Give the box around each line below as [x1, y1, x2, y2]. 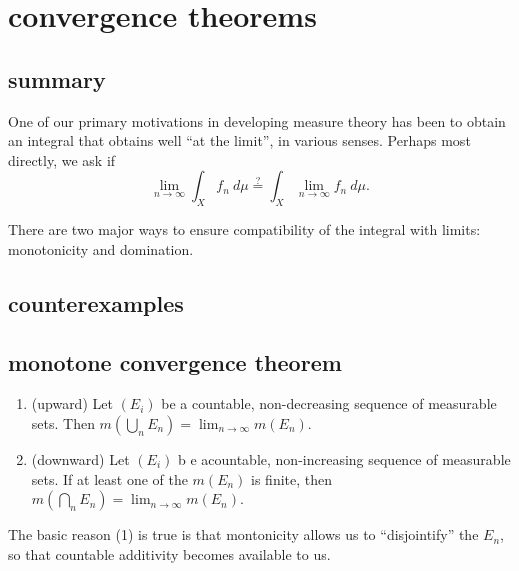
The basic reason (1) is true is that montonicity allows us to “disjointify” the [8, 524, 479, 545]
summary [8, 63, 106, 94]
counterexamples [8, 287, 184, 318]
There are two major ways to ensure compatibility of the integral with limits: [8, 219, 481, 240]
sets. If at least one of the [31, 468, 188, 489]
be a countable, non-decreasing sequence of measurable [161, 393, 497, 414]
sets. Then [31, 412, 95, 433]
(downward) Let [31, 448, 130, 469]
